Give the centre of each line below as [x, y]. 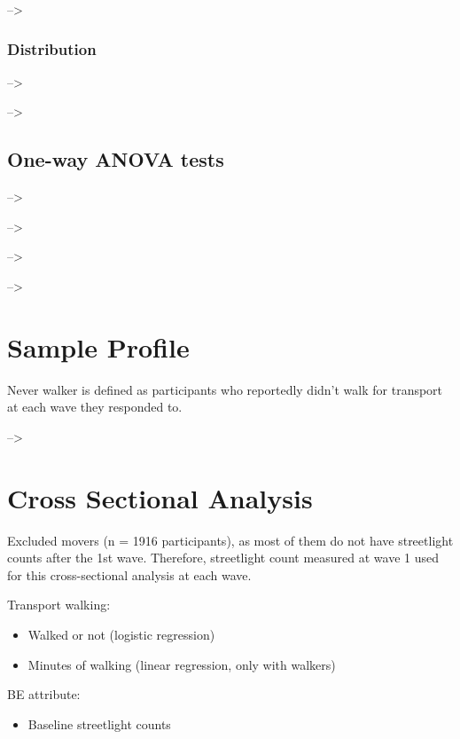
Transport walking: [59, 605]
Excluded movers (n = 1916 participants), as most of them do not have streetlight [230, 540]
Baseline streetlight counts [99, 723]
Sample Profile [98, 346]
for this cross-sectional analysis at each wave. [129, 574]
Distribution [52, 48]
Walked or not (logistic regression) [121, 634]
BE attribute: [44, 694]
